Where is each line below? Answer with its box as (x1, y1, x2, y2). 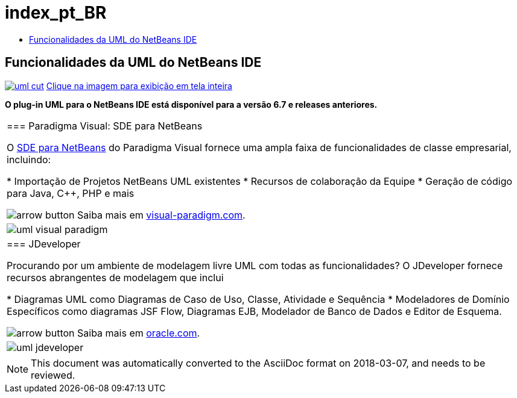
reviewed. (31, 368, 75, 381)
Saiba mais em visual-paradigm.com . (77, 208, 246, 221)
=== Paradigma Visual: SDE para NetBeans (7, 119, 203, 132)
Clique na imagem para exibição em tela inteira (46, 80, 232, 91)
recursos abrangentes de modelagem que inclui (7, 271, 224, 284)
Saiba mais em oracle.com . (77, 326, 200, 339)
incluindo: (7, 153, 51, 166)
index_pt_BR (5, 2, 107, 23)
